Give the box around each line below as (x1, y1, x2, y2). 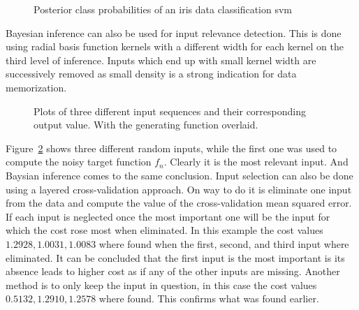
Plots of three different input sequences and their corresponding (34, 103, 306, 118)
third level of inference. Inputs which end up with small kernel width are (6, 52, 316, 67)
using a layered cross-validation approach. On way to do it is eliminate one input (6, 182, 352, 196)
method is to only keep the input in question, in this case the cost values (6, 277, 317, 292)
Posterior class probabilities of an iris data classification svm (34, 2, 293, 16)
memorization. (6, 80, 67, 94)
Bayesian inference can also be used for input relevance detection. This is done (6, 25, 342, 40)
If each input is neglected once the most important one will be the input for (6, 209, 330, 223)
